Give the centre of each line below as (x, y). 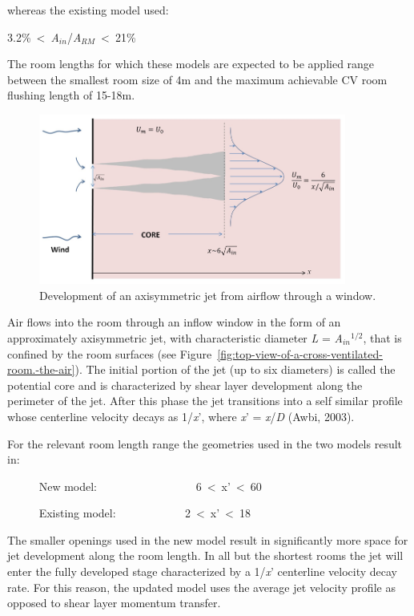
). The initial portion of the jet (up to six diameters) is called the (235, 369)
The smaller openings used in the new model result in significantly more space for (208, 539)
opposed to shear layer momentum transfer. (114, 603)
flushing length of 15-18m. (71, 95)
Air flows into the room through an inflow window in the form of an (174, 322)
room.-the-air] (41, 369)
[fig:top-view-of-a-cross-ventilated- (300, 353)
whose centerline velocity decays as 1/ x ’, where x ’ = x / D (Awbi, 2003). (181, 416)
